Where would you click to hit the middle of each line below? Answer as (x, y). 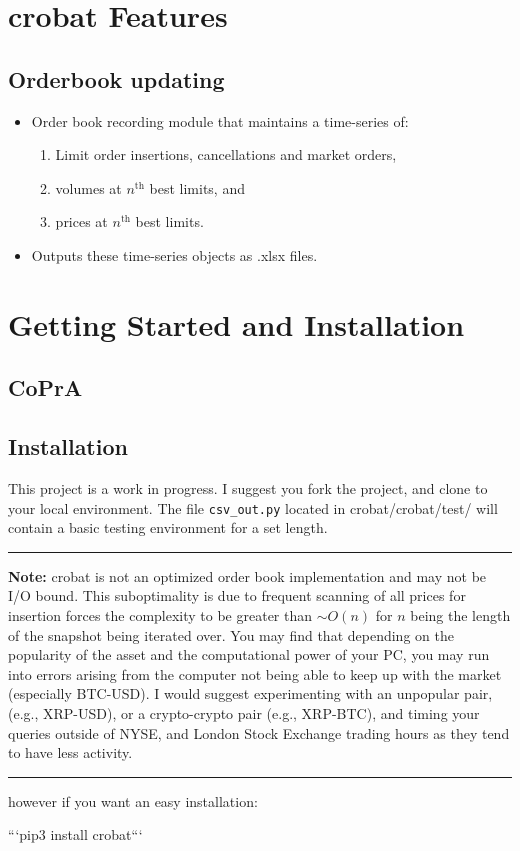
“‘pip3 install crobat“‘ (75, 834)
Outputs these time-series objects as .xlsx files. (174, 254)
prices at (81, 221)
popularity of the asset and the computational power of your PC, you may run (249, 654)
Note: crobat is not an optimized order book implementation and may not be (247, 575)
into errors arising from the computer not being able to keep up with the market (255, 673)
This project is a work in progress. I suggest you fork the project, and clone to (248, 487)
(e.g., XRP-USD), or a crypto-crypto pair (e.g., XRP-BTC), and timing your (244, 712)
